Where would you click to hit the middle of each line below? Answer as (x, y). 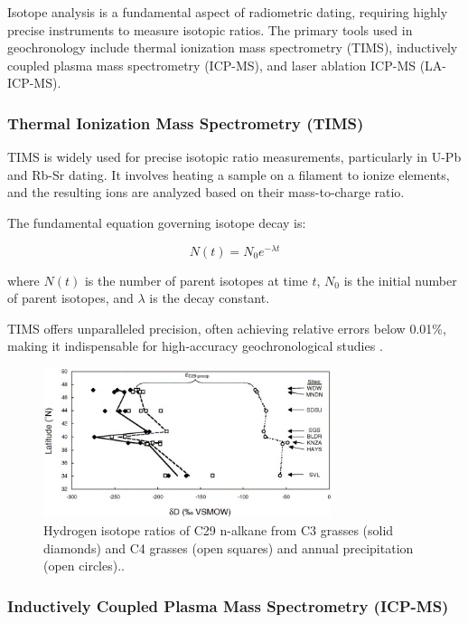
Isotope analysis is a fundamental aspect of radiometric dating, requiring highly (228, 12)
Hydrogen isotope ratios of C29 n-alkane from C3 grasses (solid (219, 530)
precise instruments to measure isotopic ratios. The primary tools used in (210, 29)
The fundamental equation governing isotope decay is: (157, 222)
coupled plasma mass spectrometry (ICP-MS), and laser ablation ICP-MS (212, 65)
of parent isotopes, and (70, 298)
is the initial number (400, 280)
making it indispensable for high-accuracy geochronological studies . (195, 346)
